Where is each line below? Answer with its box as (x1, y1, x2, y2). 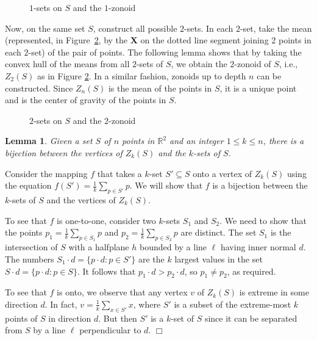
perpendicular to (79, 324, 141, 336)
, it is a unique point (219, 81, 297, 94)
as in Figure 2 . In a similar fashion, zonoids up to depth (37, 69, 246, 82)
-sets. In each (184, 21, 233, 34)
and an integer (169, 134, 224, 147)
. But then (98, 311, 137, 324)
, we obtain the (171, 57, 227, 70)
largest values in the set (174, 252, 263, 265)
